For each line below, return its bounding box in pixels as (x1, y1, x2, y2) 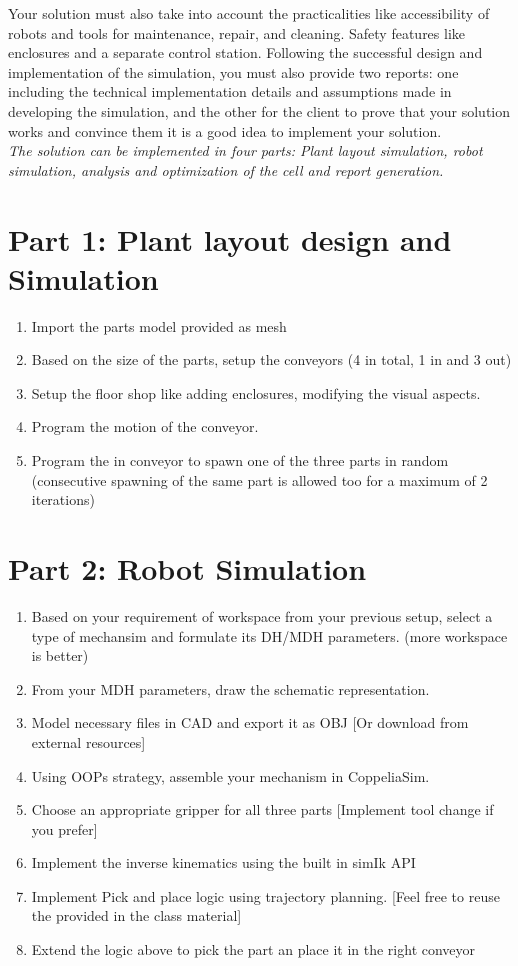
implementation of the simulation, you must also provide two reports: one (8, 61, 459, 82)
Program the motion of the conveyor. (31, 416, 259, 437)
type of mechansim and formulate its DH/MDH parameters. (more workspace (31, 625, 508, 646)
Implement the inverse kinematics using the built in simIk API (31, 852, 416, 873)
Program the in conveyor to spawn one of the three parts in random (31, 450, 449, 471)
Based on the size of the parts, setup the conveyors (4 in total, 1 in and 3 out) (31, 349, 512, 370)
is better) (31, 645, 89, 666)
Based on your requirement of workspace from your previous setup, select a (31, 605, 493, 626)
